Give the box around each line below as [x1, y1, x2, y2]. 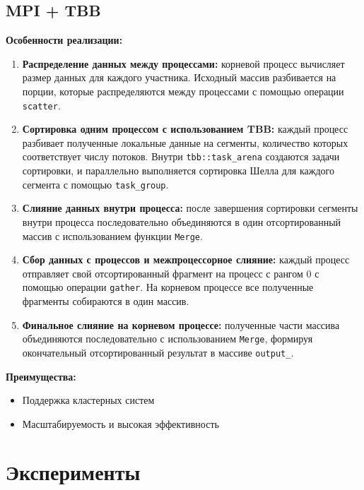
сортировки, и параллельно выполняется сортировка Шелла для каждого [22, 163, 334, 178]
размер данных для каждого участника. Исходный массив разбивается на [22, 70, 336, 85]
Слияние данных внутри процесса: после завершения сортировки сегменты [22, 201, 358, 215]
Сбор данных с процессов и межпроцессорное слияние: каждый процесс [22, 252, 350, 267]
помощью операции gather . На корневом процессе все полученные [22, 280, 314, 294]
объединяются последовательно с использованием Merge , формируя [22, 331, 313, 346]
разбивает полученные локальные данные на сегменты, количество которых [22, 135, 348, 150]
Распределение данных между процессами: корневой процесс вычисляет [22, 56, 345, 71]
